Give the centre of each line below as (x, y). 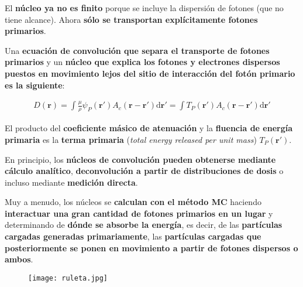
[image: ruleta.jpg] (68, 278)
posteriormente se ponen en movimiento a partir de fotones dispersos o (151, 247)
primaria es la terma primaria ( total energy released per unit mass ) (131, 139)
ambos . (19, 259)
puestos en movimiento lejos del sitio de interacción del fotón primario (150, 73)
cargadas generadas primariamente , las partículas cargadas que (133, 236)
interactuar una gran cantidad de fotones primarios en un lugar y (139, 213)
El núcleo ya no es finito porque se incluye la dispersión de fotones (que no (144, 8)
